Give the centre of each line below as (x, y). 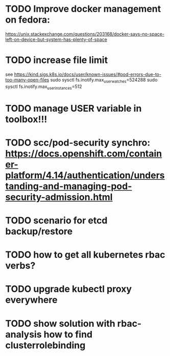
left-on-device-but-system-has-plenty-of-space (56, 39)
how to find (68, 334)
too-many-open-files (27, 79)
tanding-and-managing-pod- (69, 186)
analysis (23, 334)
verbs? (20, 266)
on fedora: (28, 20)
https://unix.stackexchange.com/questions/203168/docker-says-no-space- (85, 34)
